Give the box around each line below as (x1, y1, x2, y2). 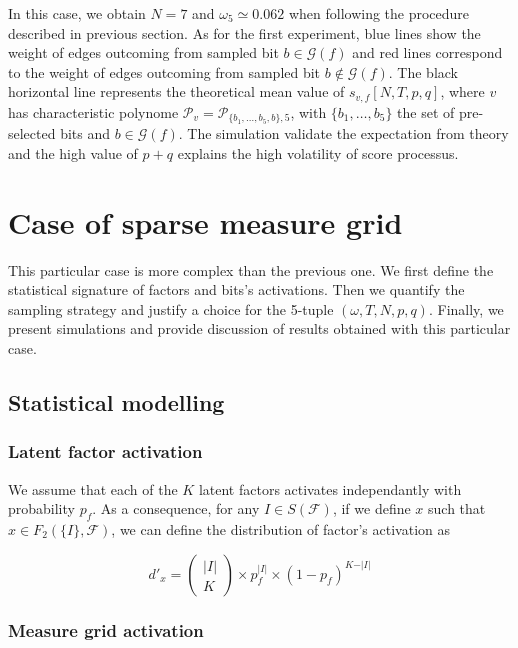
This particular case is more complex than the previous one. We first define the (8, 259, 494, 280)
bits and (60, 123, 111, 144)
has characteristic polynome (8, 101, 179, 122)
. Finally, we (428, 298, 504, 319)
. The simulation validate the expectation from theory (178, 123, 509, 144)
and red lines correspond (352, 42, 503, 63)
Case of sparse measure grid (8, 201, 403, 242)
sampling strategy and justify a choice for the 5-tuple (8, 298, 334, 319)
